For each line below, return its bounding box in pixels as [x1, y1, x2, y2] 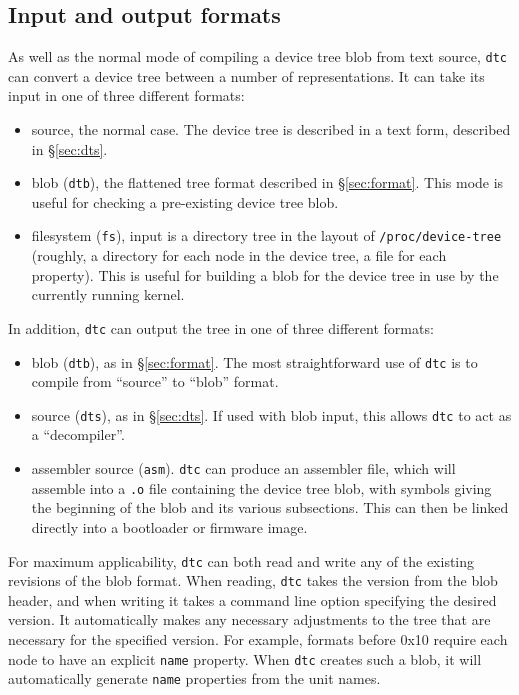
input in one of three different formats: [8, 85, 245, 106]
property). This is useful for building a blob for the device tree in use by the [31, 264, 499, 285]
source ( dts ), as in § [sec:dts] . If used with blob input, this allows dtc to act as [31, 404, 512, 425]
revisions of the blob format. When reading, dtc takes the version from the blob [8, 570, 498, 591]
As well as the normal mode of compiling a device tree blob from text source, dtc [8, 46, 507, 67]
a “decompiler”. [31, 424, 125, 445]
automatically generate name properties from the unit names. [8, 668, 381, 689]
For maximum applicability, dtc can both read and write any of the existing [8, 550, 475, 571]
